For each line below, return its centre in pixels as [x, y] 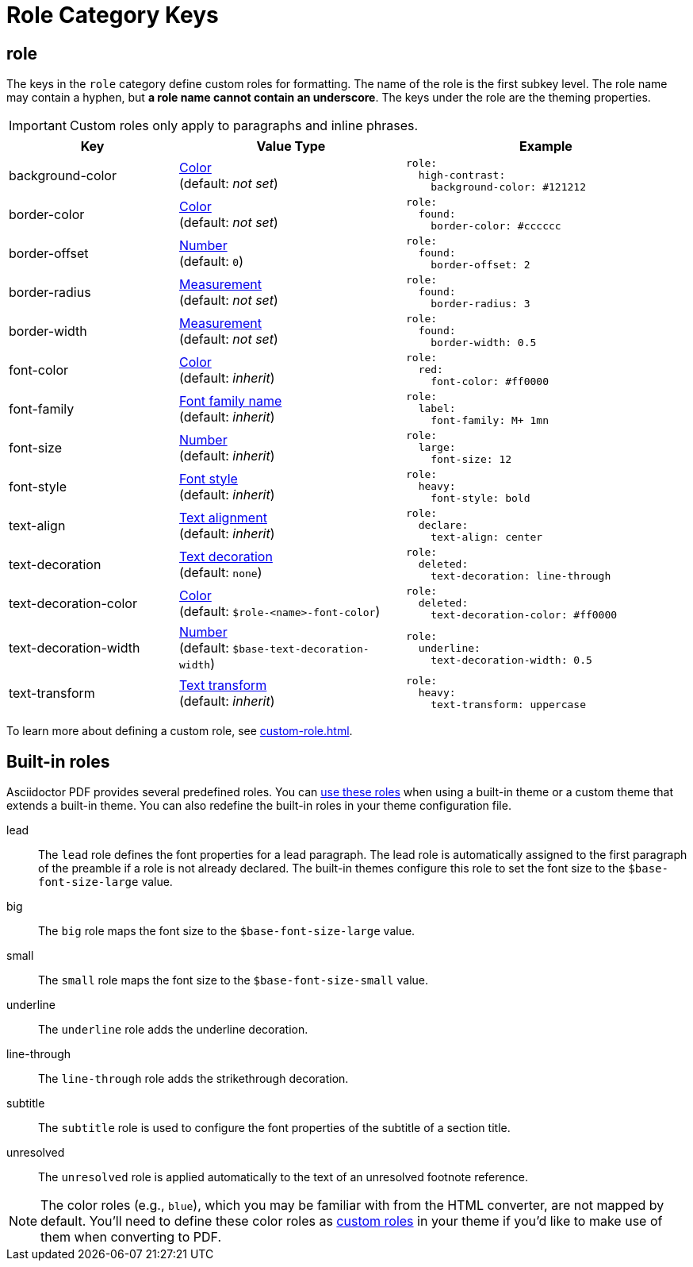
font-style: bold [481, 499]
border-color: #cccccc [496, 226]
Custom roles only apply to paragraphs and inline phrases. [244, 126]
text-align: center [487, 537]
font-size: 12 [471, 460]
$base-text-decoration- [301, 649]
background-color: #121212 [508, 187]
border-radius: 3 [481, 304]
